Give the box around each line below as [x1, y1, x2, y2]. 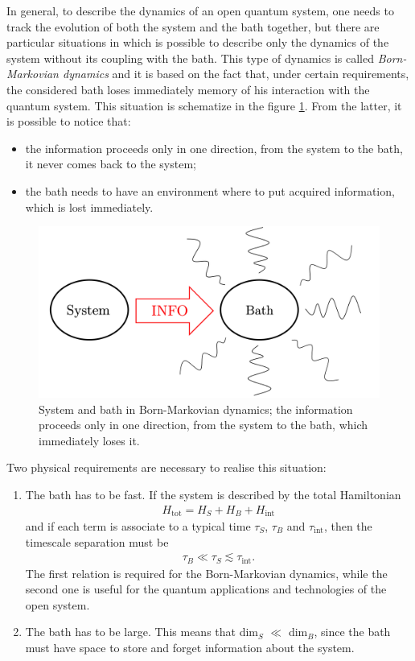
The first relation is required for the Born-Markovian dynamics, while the [25, 564, 388, 581]
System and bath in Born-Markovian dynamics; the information [39, 400, 353, 417]
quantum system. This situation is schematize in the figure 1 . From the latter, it [6, 97, 402, 114]
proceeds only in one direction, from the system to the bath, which [39, 416, 368, 433]
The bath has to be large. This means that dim [25, 623, 258, 640]
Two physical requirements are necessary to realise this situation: [6, 459, 327, 476]
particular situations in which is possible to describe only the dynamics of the [6, 34, 389, 51]
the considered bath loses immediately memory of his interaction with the [6, 81, 370, 97]
